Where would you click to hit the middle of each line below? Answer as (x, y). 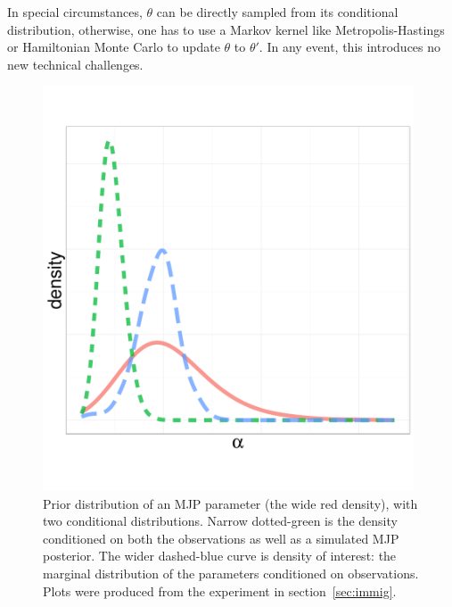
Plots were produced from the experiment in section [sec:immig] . (220, 590)
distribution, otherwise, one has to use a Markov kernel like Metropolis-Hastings (226, 29)
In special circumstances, (75, 12)
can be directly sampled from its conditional (277, 12)
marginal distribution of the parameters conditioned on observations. (231, 573)
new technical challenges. (75, 64)
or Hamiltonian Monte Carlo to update (114, 47)
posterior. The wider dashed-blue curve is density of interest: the (220, 556)
